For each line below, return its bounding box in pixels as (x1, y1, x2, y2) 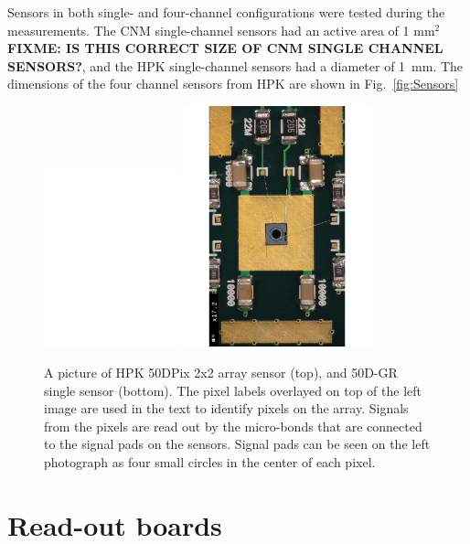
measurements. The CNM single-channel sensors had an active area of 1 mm (7, 20, 435, 39)
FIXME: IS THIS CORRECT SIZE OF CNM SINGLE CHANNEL (7, 38, 443, 58)
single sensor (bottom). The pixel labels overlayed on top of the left (44, 380, 422, 400)
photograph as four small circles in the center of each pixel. (44, 452, 376, 471)
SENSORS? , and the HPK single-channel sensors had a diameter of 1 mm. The (7, 56, 464, 75)
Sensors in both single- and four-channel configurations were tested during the (7, 3, 445, 21)
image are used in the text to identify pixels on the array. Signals (44, 399, 409, 418)
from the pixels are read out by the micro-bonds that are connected (44, 416, 422, 435)
